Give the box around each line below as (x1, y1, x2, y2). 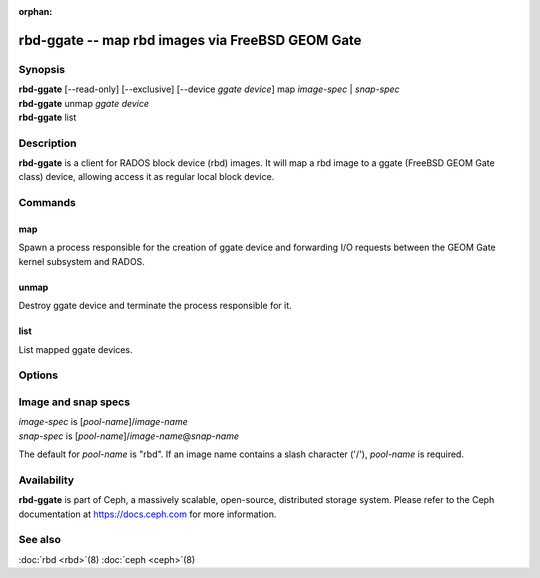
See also (18, 533, 62, 547)
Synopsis (18, 62, 65, 76)
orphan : (18, 6, 53, 17)
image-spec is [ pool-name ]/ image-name (18, 416, 189, 428)
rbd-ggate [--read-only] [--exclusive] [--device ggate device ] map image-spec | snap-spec (18, 83, 400, 95)
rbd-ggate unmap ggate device (18, 97, 150, 109)
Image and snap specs (18, 395, 130, 409)
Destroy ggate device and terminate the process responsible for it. (18, 300, 292, 312)
